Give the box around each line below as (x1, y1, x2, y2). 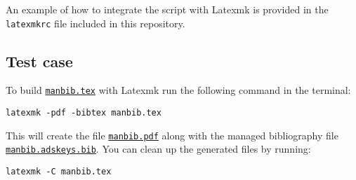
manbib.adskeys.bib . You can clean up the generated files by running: (6, 141, 311, 156)
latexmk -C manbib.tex (6, 167, 112, 177)
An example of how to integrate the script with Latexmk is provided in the (6, 2, 329, 16)
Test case (6, 50, 73, 71)
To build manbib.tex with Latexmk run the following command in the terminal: (6, 83, 351, 97)
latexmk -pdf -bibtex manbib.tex (6, 108, 161, 118)
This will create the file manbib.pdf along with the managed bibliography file (6, 127, 338, 142)
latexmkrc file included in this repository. (6, 15, 185, 30)
